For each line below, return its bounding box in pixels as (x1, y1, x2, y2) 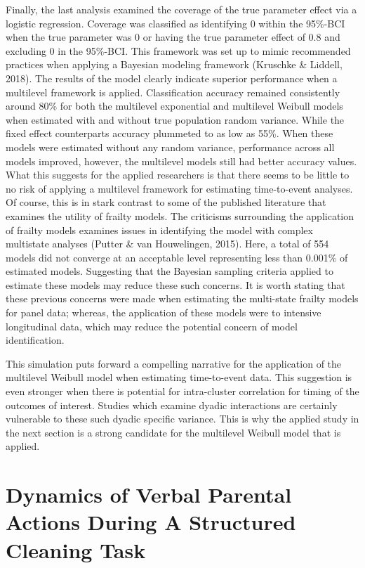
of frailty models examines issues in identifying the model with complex (6, 222, 313, 237)
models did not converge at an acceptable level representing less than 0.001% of (6, 250, 348, 264)
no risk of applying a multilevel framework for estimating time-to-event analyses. (6, 181, 353, 195)
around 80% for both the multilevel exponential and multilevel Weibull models (6, 98, 343, 113)
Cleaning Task (6, 535, 146, 564)
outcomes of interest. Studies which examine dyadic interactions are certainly (6, 397, 338, 412)
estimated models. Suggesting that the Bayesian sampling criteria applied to (6, 264, 333, 278)
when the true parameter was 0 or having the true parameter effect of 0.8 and (6, 30, 340, 44)
